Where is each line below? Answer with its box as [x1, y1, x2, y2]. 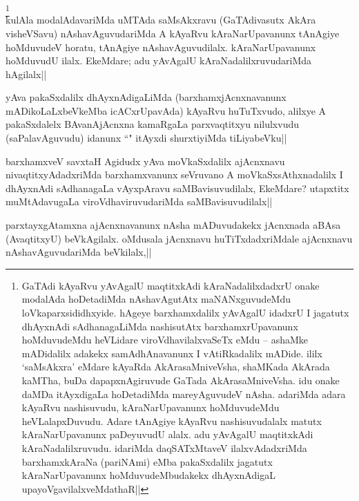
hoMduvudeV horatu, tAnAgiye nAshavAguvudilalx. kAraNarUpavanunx [6, 39, 316, 54]
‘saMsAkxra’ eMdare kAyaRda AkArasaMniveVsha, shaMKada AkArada [21, 359, 330, 374]
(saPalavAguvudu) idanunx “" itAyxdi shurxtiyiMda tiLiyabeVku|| [6, 131, 287, 145]
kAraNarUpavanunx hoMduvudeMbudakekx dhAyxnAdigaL [21, 468, 275, 482]
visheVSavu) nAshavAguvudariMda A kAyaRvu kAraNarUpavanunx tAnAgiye [6, 26, 340, 40]
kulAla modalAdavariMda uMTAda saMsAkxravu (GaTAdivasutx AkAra [6, 12, 316, 27]
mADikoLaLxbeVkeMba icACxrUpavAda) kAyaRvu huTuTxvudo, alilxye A [6, 103, 327, 117]
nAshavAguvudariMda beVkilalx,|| [6, 245, 152, 259]
